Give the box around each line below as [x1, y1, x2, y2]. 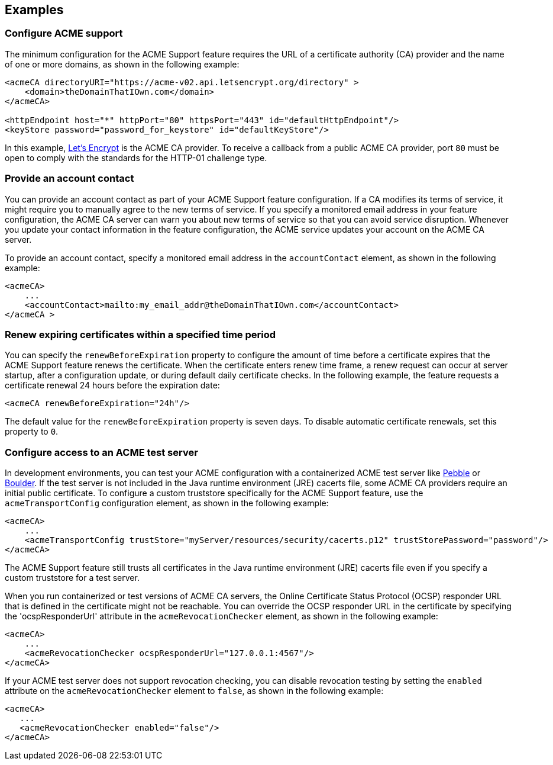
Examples [5, 2, 64, 17]
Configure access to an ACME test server [5, 446, 198, 458]
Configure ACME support [5, 27, 123, 40]
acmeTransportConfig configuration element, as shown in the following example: [5, 498, 329, 509]
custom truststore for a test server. [5, 573, 140, 583]
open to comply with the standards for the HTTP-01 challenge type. [5, 152, 267, 163]
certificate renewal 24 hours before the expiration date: [5, 380, 220, 391]
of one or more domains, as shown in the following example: [5, 59, 240, 69]
